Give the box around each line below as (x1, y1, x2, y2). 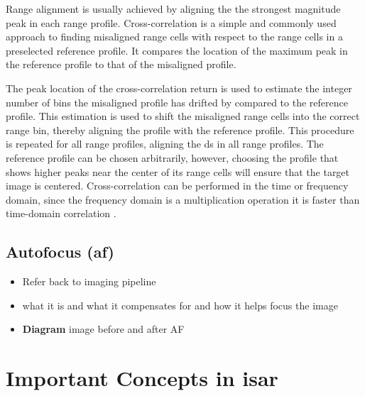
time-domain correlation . (6, 206, 116, 221)
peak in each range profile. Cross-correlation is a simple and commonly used (6, 15, 337, 30)
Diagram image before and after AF (22, 321, 185, 336)
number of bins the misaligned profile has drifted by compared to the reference (6, 94, 348, 109)
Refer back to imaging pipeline (22, 274, 156, 289)
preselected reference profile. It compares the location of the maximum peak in (6, 43, 348, 57)
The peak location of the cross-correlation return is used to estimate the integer (6, 80, 352, 95)
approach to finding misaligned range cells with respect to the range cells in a (6, 29, 343, 44)
